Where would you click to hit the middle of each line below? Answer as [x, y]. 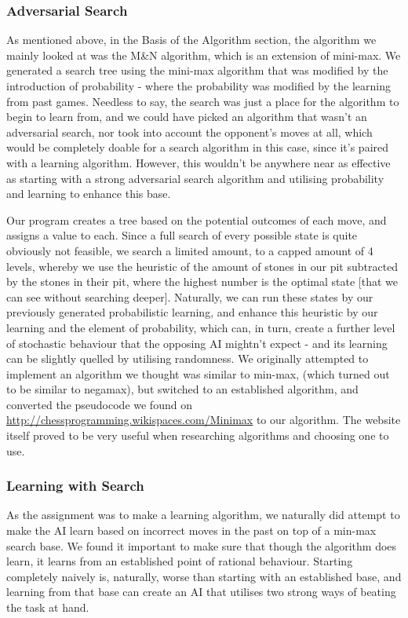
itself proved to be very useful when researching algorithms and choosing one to [198, 435]
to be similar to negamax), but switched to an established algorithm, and [182, 389]
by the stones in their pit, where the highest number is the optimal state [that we [202, 282]
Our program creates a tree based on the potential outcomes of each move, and [197, 219]
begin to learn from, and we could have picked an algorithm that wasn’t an [187, 117]
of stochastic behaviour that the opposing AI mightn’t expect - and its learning [197, 343]
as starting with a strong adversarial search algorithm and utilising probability [195, 178]
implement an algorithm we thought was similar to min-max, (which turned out [198, 373]
